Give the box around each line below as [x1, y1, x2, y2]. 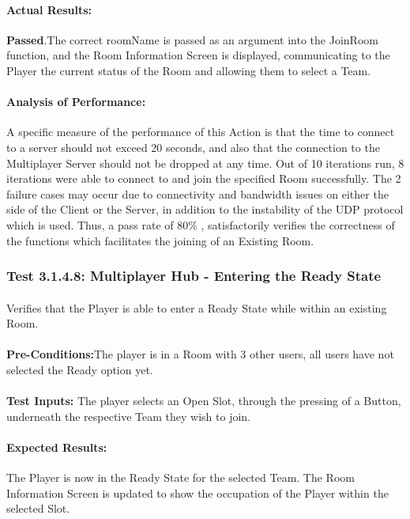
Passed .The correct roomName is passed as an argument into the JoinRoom [6, 31, 378, 47]
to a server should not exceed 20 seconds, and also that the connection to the [6, 138, 380, 155]
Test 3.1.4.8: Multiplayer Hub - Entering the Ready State [6, 266, 382, 286]
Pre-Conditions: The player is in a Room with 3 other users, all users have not [6, 346, 394, 362]
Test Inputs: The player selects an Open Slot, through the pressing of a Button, [6, 392, 401, 409]
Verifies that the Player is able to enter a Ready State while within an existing [6, 299, 387, 316]
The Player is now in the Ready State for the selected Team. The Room [6, 469, 355, 486]
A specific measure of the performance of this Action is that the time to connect [6, 123, 395, 140]
